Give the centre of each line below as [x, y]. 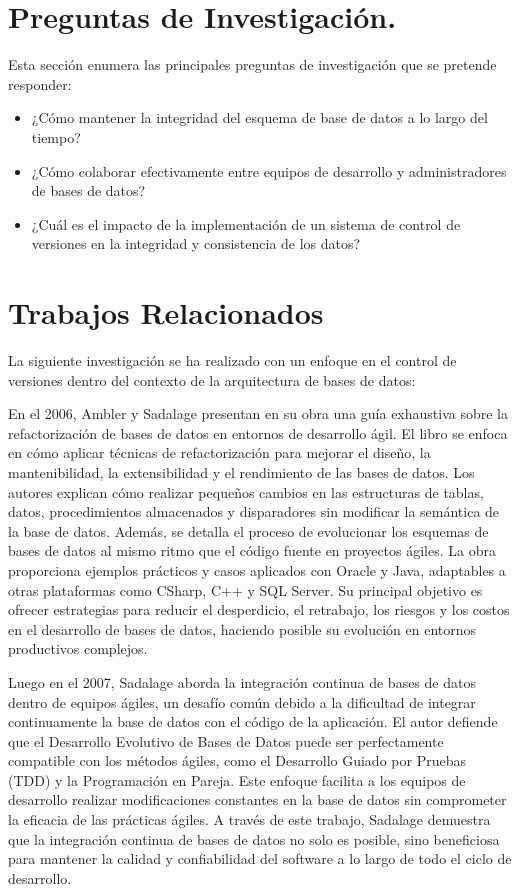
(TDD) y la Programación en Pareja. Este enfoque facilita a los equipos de [237, 779]
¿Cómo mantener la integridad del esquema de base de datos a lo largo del [259, 117]
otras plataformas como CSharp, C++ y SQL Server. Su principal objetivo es [245, 589]
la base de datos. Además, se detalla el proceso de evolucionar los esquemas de [248, 530]
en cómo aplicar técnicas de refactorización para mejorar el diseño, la [219, 452]
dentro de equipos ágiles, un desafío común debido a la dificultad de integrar [242, 701]
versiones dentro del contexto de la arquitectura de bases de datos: [212, 379]
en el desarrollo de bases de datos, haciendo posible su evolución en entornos [242, 628]
